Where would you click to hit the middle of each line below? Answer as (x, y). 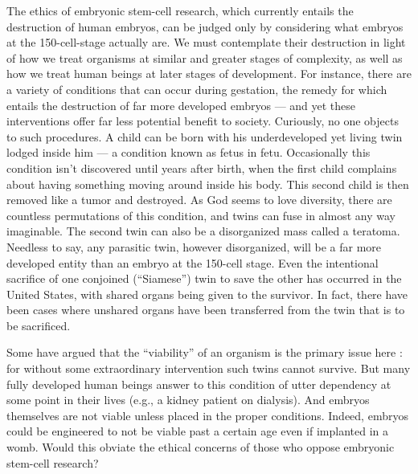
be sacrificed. (39, 325)
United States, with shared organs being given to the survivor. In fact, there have (207, 294)
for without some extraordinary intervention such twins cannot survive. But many (209, 368)
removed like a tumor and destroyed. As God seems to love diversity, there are (199, 200)
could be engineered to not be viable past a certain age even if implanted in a (197, 431)
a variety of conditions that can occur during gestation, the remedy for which (197, 89)
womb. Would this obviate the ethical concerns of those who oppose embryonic (201, 447)
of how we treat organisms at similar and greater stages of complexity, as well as (205, 57)
